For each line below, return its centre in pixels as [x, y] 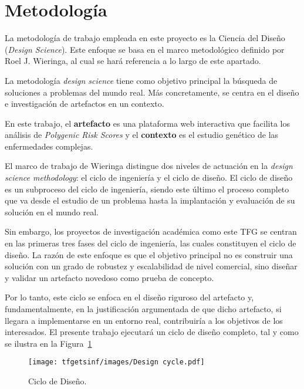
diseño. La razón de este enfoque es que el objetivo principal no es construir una [149, 254]
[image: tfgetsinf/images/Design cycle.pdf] [116, 362]
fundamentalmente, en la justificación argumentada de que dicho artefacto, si [143, 309]
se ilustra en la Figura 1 [48, 343]
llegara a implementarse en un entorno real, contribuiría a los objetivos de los [144, 320]
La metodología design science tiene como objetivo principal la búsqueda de [141, 80]
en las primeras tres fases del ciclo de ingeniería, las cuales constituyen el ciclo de [151, 243]
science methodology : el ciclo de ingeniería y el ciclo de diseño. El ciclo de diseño [149, 177]
